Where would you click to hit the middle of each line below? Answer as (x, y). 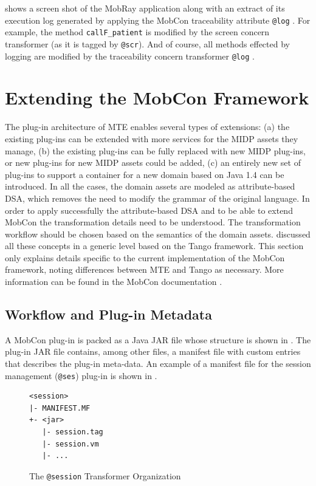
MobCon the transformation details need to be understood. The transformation (153, 222)
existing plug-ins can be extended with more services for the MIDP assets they (152, 138)
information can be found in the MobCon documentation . (114, 282)
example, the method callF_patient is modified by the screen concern (137, 32)
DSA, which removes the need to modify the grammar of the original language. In (157, 198)
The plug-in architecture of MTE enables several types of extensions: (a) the (147, 127)
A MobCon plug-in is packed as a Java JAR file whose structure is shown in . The (158, 339)
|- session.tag (73, 432)
